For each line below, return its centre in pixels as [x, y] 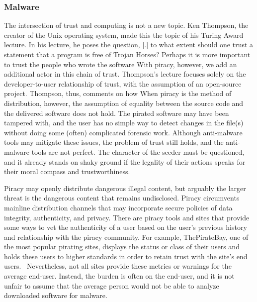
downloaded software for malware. [56, 295]
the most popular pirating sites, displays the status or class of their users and [122, 247]
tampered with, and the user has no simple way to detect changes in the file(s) [124, 123]
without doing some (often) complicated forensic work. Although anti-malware [123, 132]
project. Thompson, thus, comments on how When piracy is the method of [118, 93]
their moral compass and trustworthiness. [67, 171]
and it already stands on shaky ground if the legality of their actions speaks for [125, 161]
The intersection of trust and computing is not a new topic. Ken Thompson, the [126, 25]
